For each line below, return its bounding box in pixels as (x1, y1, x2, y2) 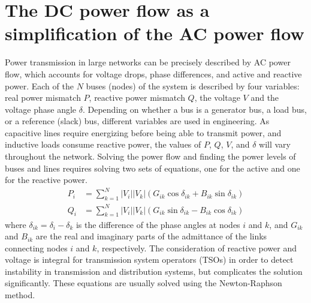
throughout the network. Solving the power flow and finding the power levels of (5, 150, 296, 163)
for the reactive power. (5, 173, 87, 186)
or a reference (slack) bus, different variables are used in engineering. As (5, 115, 270, 127)
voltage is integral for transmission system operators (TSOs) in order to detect (5, 253, 294, 266)
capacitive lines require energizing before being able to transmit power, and (5, 126, 282, 139)
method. (5, 289, 35, 301)
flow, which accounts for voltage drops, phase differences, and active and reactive (5, 67, 302, 80)
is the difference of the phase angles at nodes (76, 218, 240, 230)
